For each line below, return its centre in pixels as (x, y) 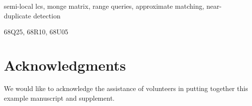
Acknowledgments (65, 65)
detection (47, 15)
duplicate (18, 15)
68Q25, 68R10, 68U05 (36, 32)
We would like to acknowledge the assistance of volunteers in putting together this (126, 88)
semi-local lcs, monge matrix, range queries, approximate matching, (104, 6)
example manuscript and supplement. (59, 98)
